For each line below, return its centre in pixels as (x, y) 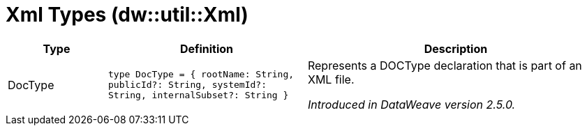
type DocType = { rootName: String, (201, 75)
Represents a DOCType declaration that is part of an (445, 65)
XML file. (331, 79)
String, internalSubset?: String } (198, 95)
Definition (207, 48)
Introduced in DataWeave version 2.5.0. (411, 104)
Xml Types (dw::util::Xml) (127, 15)
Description (456, 48)
